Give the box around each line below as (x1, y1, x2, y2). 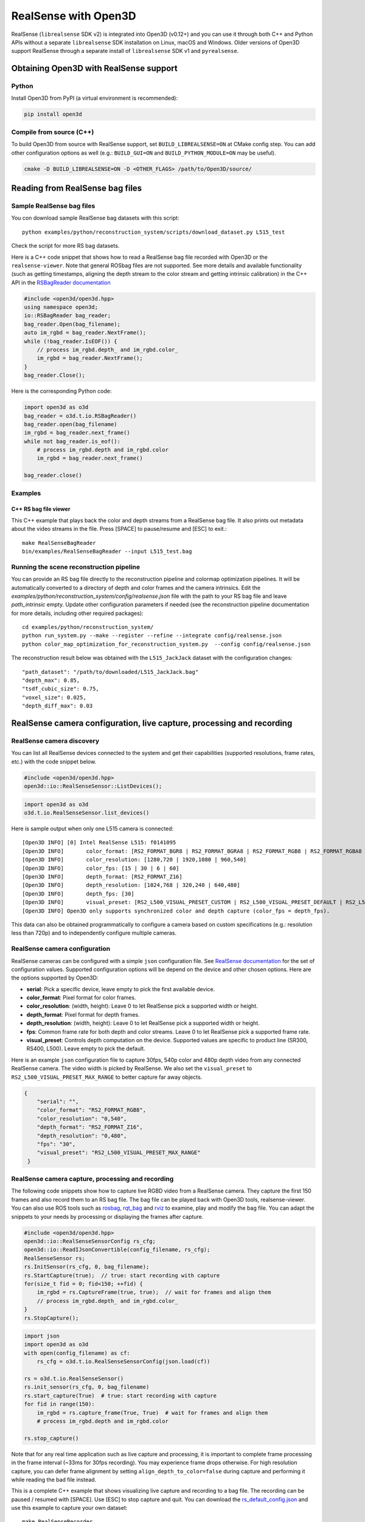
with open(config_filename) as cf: (24, 1349, 130, 1356)
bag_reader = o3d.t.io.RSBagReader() (24, 412, 137, 419)
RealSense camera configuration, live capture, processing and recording (11, 718, 293, 729)
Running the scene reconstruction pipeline (11, 563, 140, 571)
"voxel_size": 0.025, (22, 694, 86, 701)
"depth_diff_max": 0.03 (22, 703, 93, 709)
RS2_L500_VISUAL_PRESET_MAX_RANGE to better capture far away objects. (11, 1073, 203, 1081)
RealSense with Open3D (11, 9, 136, 23)
